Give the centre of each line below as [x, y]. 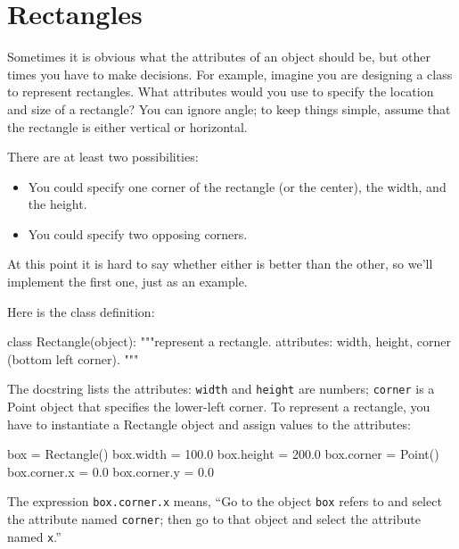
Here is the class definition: [81, 311]
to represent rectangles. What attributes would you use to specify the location [221, 91]
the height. [57, 204]
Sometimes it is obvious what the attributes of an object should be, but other [219, 57]
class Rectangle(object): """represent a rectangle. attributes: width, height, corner [229, 341]
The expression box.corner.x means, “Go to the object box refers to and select [225, 501]
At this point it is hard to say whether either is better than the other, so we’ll [220, 264]
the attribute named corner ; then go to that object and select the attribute [214, 519]
